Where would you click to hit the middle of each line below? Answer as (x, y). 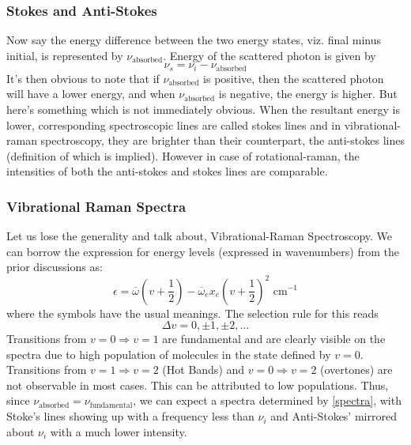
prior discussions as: (55, 267)
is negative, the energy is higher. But (308, 94)
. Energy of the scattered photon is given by (270, 55)
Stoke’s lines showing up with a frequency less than (130, 416)
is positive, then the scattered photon (294, 78)
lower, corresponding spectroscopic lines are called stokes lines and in (174, 124)
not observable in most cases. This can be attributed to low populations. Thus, (198, 385)
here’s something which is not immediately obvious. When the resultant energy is (203, 109)
